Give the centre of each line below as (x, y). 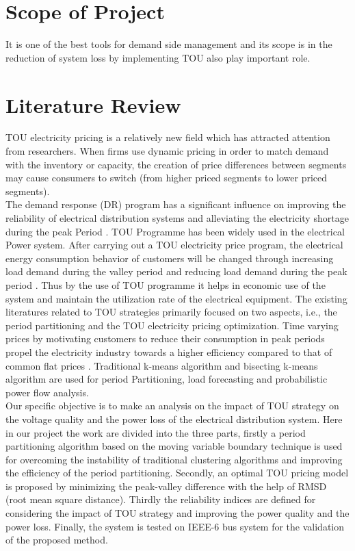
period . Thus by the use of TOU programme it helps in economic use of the (166, 284)
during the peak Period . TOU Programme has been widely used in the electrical (175, 231)
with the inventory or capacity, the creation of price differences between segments (176, 164)
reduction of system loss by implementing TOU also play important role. (158, 57)
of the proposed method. (57, 540)
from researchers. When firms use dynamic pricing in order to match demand (167, 151)
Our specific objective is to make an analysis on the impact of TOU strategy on (172, 406)
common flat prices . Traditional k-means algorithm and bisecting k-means (162, 365)
